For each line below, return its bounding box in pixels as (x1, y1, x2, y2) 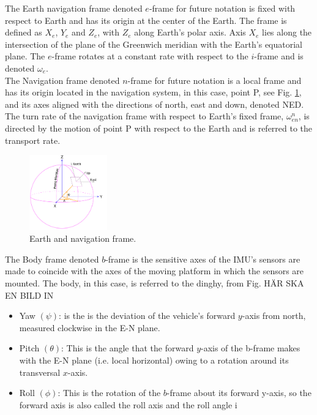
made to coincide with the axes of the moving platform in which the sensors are (5, 264, 304, 277)
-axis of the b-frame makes (201, 342, 300, 354)
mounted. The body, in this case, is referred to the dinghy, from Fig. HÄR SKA (5, 276, 304, 289)
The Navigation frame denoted (5, 73, 120, 86)
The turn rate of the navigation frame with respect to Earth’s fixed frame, (5, 110, 284, 122)
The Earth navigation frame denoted (5, 2, 143, 14)
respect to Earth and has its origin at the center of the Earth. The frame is (5, 13, 287, 26)
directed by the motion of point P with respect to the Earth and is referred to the (5, 121, 313, 134)
